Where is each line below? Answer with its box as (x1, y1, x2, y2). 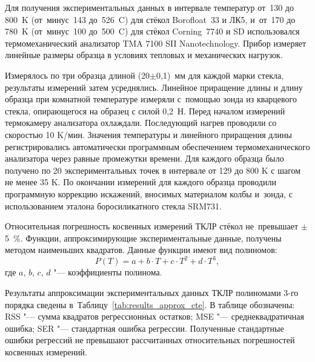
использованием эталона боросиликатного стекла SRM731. (5, 199, 222, 212)
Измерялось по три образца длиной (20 (5, 68, 150, 81)
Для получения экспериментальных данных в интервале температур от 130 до (5, 1, 294, 13)
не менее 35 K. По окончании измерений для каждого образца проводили (5, 176, 276, 188)
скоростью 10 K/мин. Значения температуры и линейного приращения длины (5, 128, 292, 140)
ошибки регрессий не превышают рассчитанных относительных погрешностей (5, 334, 295, 346)
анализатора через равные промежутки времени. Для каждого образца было (5, 152, 284, 165)
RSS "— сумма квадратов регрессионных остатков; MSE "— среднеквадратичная (5, 310, 304, 323)
